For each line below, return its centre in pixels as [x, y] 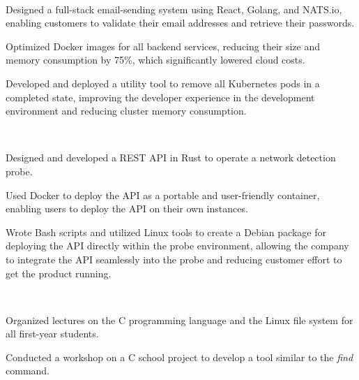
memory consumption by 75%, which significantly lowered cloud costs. [155, 60]
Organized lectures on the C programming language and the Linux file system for [179, 320]
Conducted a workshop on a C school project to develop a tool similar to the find [179, 357]
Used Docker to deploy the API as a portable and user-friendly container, [163, 195]
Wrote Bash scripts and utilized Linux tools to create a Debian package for [166, 232]
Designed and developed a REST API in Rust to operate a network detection [171, 158]
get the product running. [59, 273]
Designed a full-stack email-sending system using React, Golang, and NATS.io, [174, 9]
